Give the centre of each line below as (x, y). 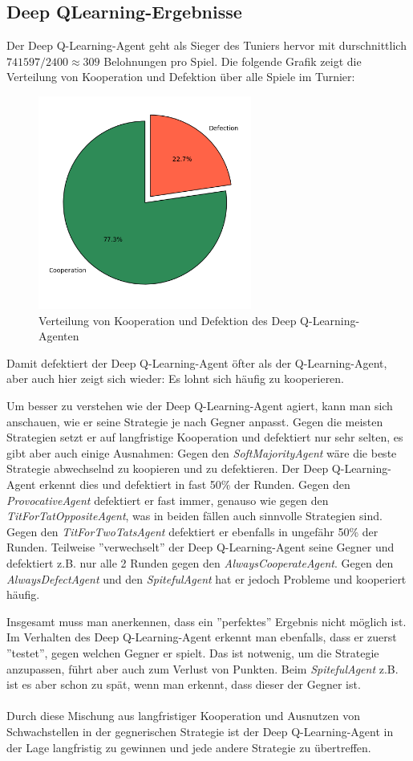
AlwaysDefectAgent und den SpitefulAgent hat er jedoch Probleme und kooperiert (206, 578)
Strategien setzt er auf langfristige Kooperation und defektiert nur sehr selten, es (205, 437)
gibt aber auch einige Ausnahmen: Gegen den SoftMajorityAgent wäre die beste (202, 452)
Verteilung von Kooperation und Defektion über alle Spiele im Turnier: (181, 77)
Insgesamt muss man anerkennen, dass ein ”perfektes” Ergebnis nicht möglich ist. (206, 621)
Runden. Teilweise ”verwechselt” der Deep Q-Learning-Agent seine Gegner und (200, 547)
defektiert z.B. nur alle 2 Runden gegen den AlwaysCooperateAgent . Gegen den (200, 563)
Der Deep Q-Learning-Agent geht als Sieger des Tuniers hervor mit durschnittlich (206, 45)
